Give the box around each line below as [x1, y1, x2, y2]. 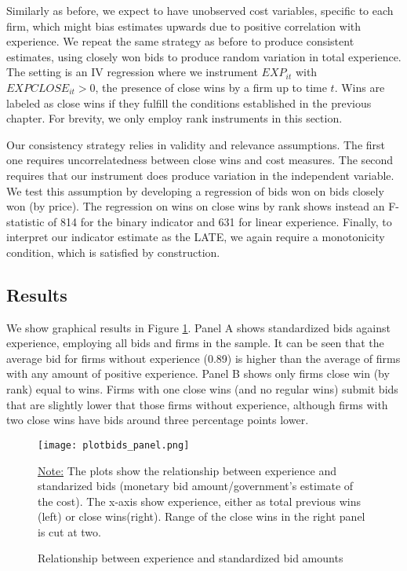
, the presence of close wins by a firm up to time [95, 79, 327, 95]
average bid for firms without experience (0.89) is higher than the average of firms [6, 350, 401, 366]
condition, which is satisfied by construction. [6, 243, 220, 260]
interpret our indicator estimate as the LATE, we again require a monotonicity [6, 229, 385, 245]
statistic [6, 213, 45, 229]
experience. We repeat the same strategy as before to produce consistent [6, 33, 354, 49]
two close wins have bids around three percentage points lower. [6, 412, 309, 428]
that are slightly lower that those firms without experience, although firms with [6, 396, 388, 412]
